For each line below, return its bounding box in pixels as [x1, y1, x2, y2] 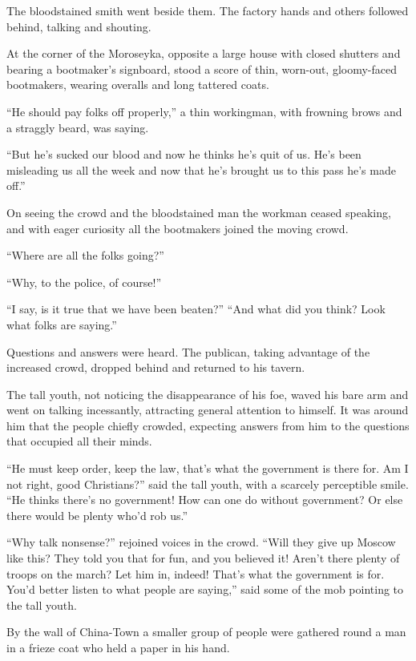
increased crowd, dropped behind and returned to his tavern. [6, 359, 305, 376]
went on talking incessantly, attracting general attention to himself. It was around [6, 401, 409, 418]
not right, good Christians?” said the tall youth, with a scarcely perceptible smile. [6, 475, 409, 492]
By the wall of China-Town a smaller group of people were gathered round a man [6, 623, 406, 640]
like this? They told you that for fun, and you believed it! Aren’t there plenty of [6, 550, 400, 566]
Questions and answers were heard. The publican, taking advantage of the [6, 343, 370, 360]
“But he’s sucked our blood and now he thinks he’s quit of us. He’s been [6, 146, 361, 163]
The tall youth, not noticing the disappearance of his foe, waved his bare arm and [6, 385, 409, 402]
